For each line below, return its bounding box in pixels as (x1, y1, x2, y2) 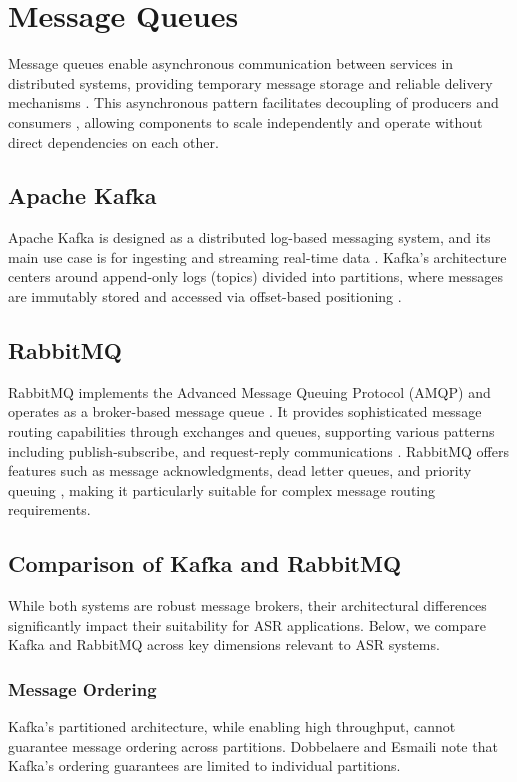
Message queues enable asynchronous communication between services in (8, 53, 454, 74)
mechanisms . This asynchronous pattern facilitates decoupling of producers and (8, 92, 499, 113)
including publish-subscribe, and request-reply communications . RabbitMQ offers (8, 440, 509, 461)
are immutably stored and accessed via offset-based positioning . (8, 286, 402, 307)
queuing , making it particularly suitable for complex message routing (8, 479, 436, 500)
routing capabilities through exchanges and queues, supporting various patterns (8, 421, 495, 442)
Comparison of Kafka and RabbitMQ (8, 548, 402, 579)
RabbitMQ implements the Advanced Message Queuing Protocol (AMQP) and (8, 381, 491, 402)
